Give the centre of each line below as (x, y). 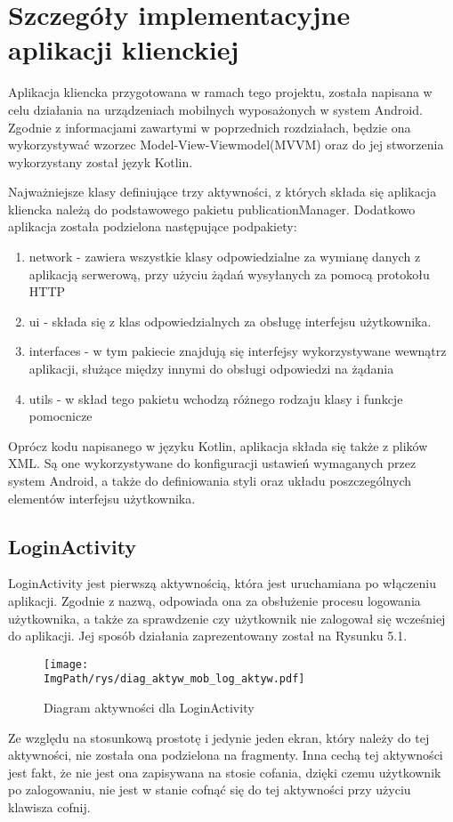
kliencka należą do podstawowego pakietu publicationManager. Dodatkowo (212, 209)
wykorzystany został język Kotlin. (101, 161)
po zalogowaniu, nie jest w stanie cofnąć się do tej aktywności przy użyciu (210, 790)
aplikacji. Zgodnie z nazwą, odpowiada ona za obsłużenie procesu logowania (214, 600)
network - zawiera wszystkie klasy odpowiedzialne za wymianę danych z (225, 257)
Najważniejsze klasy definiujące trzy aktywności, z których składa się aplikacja (222, 192)
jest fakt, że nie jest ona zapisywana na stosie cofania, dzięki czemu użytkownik (225, 772)
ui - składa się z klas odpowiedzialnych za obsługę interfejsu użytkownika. (230, 321)
